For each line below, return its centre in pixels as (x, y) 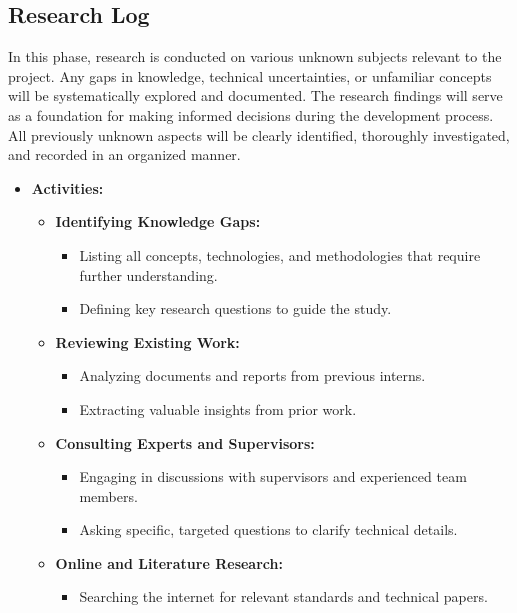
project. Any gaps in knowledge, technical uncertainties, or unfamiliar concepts (250, 75)
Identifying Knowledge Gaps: (158, 221)
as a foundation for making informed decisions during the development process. (251, 114)
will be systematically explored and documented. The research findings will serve (255, 95)
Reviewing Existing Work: (147, 341)
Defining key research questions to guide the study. (235, 308)
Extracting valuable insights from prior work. (218, 408)
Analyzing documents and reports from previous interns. (252, 375)
